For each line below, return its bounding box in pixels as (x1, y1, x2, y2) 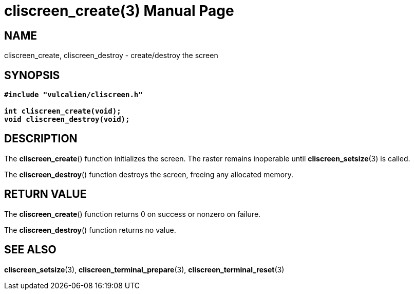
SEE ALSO (4, 243, 57, 256)
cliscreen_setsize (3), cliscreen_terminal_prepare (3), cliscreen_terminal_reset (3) (4, 265, 285, 274)
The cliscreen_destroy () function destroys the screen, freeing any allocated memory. (4, 170, 293, 179)
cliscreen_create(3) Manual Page (4, 2, 234, 20)
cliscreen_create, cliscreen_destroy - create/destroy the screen (4, 51, 218, 60)
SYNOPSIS (4, 68, 60, 82)
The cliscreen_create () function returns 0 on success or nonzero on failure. (4, 209, 261, 218)
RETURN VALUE (4, 188, 87, 201)
